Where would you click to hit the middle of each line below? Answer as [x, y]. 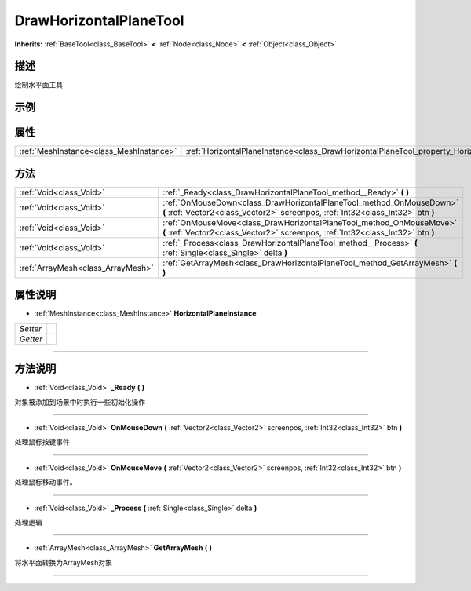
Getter [31, 339]
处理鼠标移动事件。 [46, 482]
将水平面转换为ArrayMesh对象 [64, 562]
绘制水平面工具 [38, 85]
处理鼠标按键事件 [42, 442]
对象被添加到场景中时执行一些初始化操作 [80, 402]
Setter [31, 328]
